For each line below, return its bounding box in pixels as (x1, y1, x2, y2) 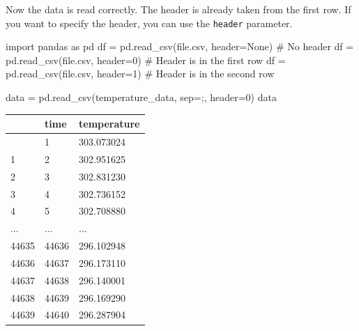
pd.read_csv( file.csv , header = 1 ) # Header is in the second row (6, 66, 275, 81)
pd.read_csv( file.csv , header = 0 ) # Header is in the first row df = (6, 52, 286, 67)
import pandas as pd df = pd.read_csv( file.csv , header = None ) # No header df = (6, 39, 354, 54)
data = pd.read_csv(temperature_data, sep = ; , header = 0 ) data (6, 90, 277, 105)
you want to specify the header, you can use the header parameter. (6, 15, 293, 30)
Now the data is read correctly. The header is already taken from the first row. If (6, 2, 351, 16)
